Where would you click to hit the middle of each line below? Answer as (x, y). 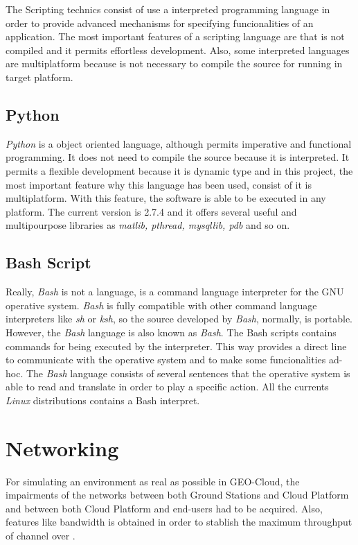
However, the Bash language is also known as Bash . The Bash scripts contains (171, 332)
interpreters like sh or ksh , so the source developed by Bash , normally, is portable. (179, 319)
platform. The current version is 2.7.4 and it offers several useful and (151, 211)
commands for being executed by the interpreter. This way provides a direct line (176, 346)
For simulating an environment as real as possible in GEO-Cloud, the (153, 481)
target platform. (39, 77)
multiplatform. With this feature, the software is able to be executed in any (166, 198)
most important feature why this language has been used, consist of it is (159, 184)
